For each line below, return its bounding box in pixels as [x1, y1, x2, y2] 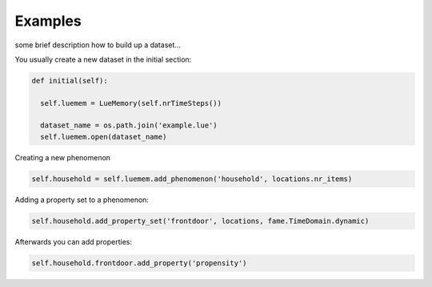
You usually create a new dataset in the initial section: [14, 55, 192, 64]
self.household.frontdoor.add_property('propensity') [31, 258, 247, 268]
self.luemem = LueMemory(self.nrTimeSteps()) [40, 99, 222, 107]
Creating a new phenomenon [14, 152, 111, 162]
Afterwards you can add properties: [14, 236, 132, 246]
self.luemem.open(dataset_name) [40, 132, 167, 141]
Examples [14, 12, 82, 30]
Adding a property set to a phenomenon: [14, 195, 150, 204]
